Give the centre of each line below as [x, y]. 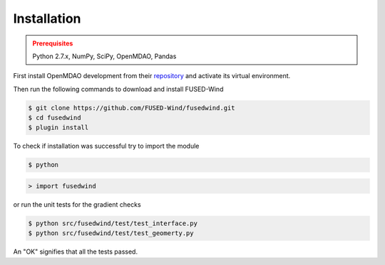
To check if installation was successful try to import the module [106, 146]
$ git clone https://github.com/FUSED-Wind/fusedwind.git [132, 108]
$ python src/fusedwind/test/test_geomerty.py [111, 233]
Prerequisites [53, 43]
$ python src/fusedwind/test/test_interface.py [113, 223]
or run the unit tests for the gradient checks [77, 205]
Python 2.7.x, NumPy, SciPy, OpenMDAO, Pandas [104, 56]
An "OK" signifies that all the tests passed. [76, 252]
